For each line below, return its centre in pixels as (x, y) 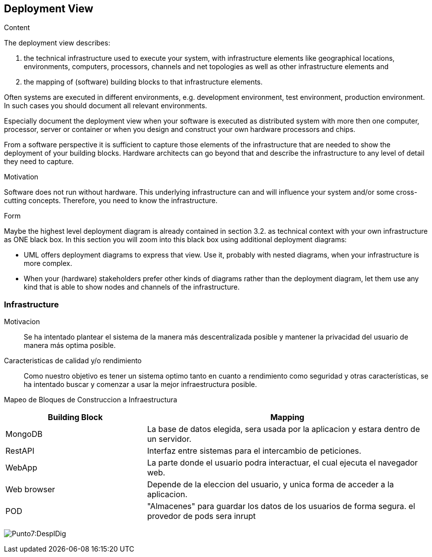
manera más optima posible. (70, 345)
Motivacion (22, 322)
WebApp (22, 468)
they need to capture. (39, 162)
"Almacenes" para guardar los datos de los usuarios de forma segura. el (281, 506)
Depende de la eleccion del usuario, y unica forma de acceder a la (270, 485)
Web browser (30, 490)
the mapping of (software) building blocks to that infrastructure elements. (143, 82)
